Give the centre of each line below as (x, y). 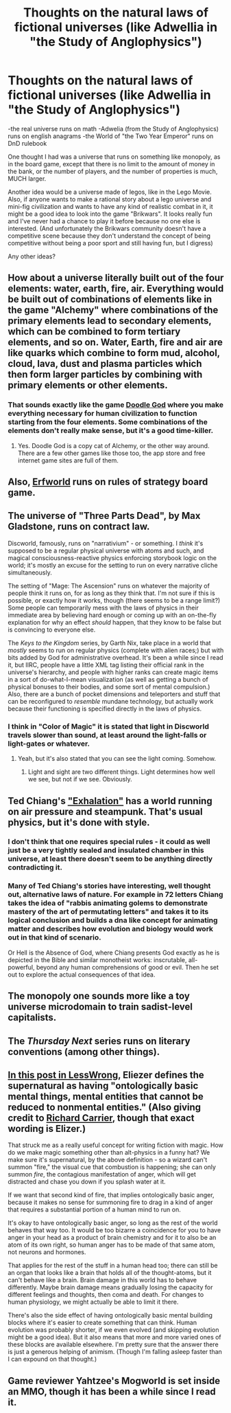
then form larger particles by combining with (105, 375)
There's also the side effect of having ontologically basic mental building (110, 1315)
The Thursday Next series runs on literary (99, 1041)
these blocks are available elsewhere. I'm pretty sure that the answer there (113, 1344)
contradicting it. (35, 867)
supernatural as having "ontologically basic (103, 1086)
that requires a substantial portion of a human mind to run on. (94, 1210)
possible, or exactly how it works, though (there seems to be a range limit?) (114, 600)
